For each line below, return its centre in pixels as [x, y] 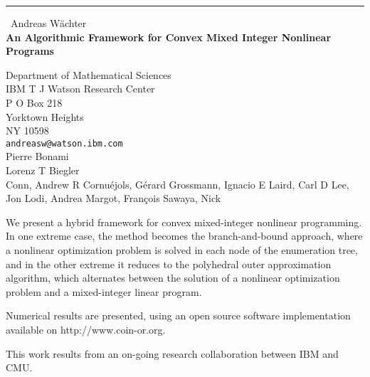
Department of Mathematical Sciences [89, 74]
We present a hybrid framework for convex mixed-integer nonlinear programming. [184, 222]
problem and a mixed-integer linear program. [104, 291]
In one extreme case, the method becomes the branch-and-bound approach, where [184, 236]
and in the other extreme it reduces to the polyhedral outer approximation [169, 264]
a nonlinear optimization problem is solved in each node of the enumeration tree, [182, 249]
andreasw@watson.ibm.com [64, 143]
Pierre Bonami [37, 156]
